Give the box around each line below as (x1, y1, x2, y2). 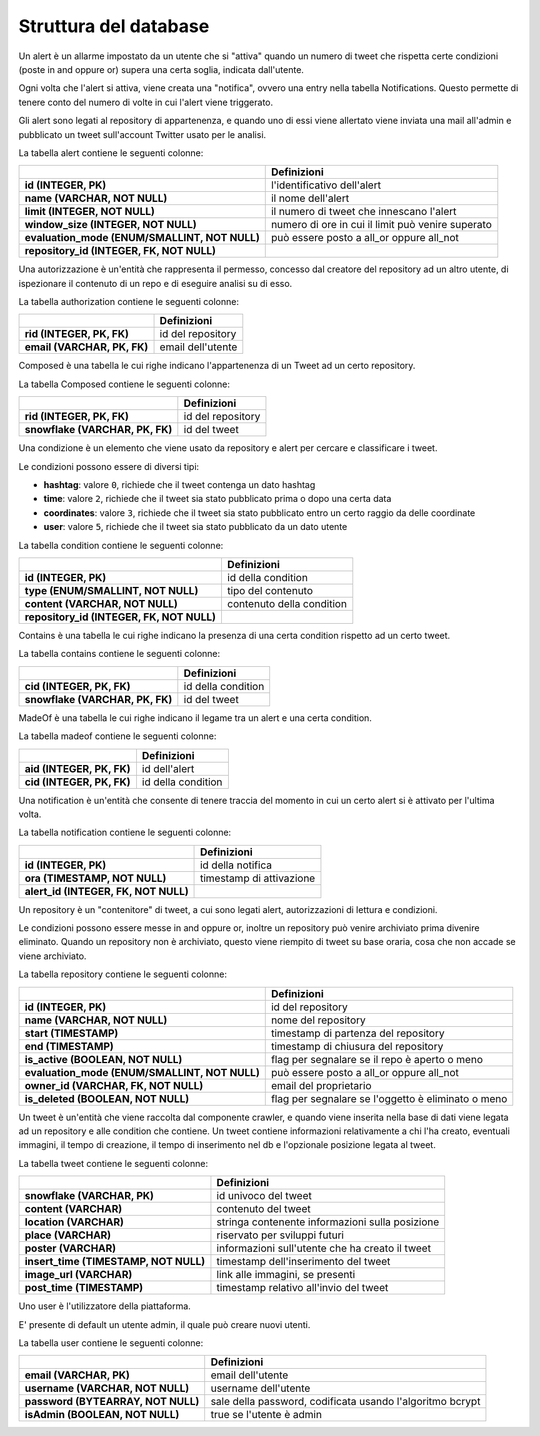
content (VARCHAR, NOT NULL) (24, 596, 179, 610)
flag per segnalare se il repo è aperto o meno (270, 1052, 484, 1066)
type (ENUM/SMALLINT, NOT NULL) (24, 583, 199, 597)
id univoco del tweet (216, 1189, 312, 1203)
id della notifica (200, 858, 272, 872)
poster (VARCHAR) (24, 1241, 117, 1255)
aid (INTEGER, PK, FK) (24, 761, 131, 775)
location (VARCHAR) (24, 1215, 124, 1229)
